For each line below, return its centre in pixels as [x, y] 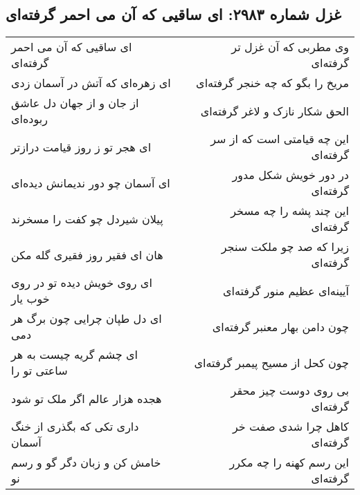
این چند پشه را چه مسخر [290, 211]
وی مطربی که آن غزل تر [290, 47]
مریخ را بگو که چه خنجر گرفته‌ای [272, 83]
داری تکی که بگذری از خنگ [75, 427]
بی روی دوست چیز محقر [290, 391]
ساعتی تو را [39, 371]
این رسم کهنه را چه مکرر [289, 463]
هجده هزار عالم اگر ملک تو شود [87, 398]
